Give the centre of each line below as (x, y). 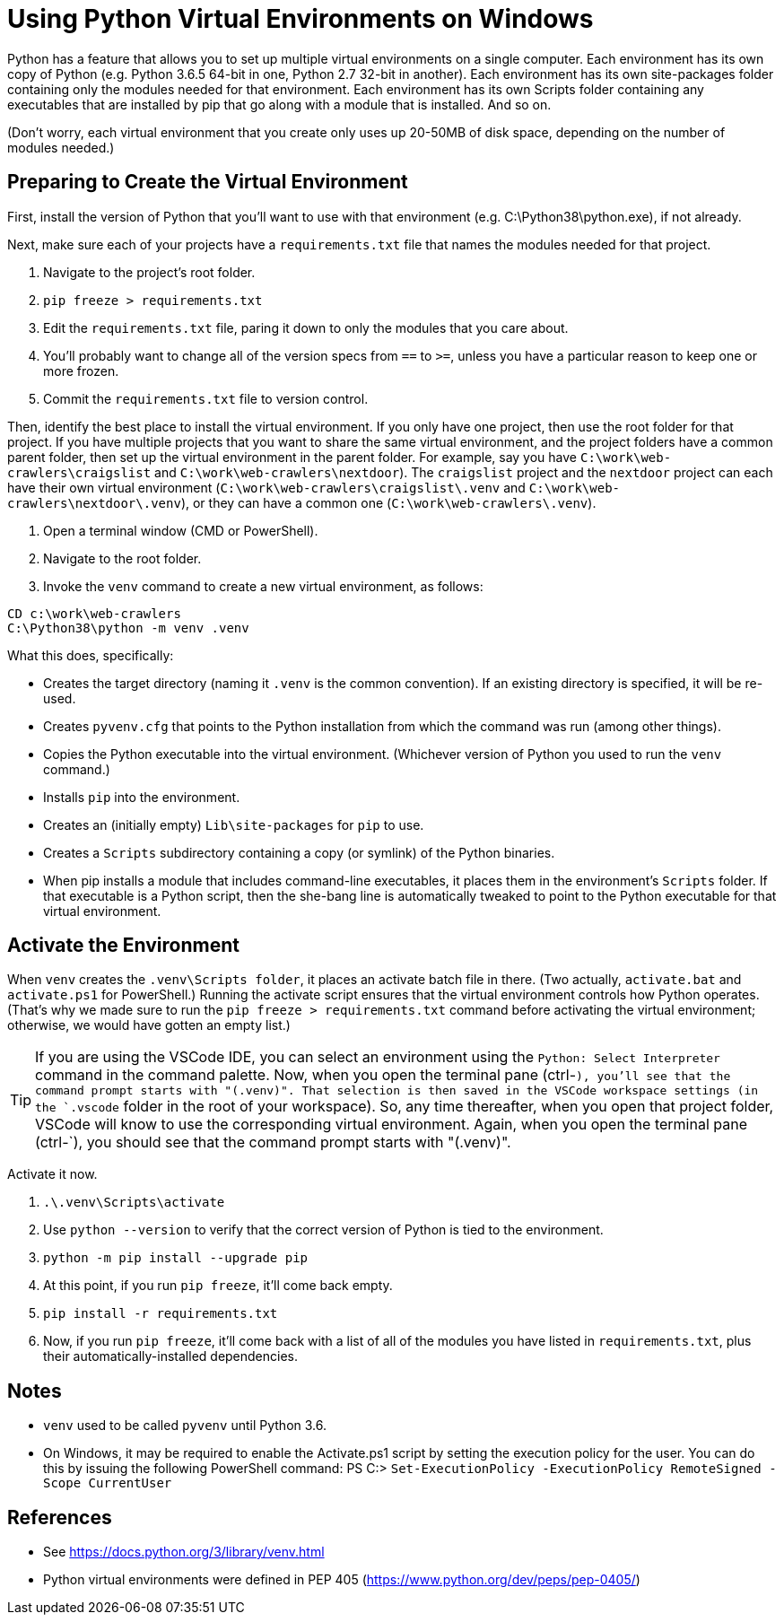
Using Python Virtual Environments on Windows (301, 19)
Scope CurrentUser (108, 1483)
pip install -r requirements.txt (161, 1314)
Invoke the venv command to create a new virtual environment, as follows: (263, 586)
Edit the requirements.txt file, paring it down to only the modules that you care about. (306, 327)
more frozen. (81, 371)
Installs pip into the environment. (142, 797)
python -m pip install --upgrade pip (176, 1258)
